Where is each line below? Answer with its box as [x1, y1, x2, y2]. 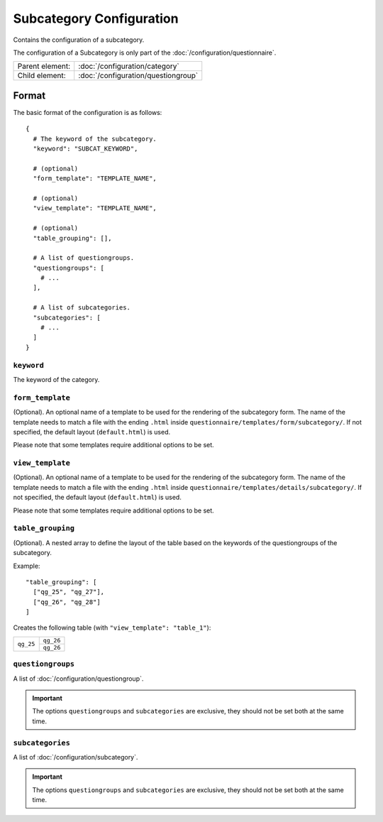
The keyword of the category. [13, 375, 100, 383]
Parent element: [17, 61, 71, 71]
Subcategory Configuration [13, 11, 179, 26]
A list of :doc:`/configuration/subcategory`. [13, 752, 138, 761]
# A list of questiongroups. [33, 254, 135, 262]
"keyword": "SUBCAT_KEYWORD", [33, 145, 138, 153]
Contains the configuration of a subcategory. [13, 35, 145, 44]
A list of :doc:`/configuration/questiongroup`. [13, 674, 144, 683]
